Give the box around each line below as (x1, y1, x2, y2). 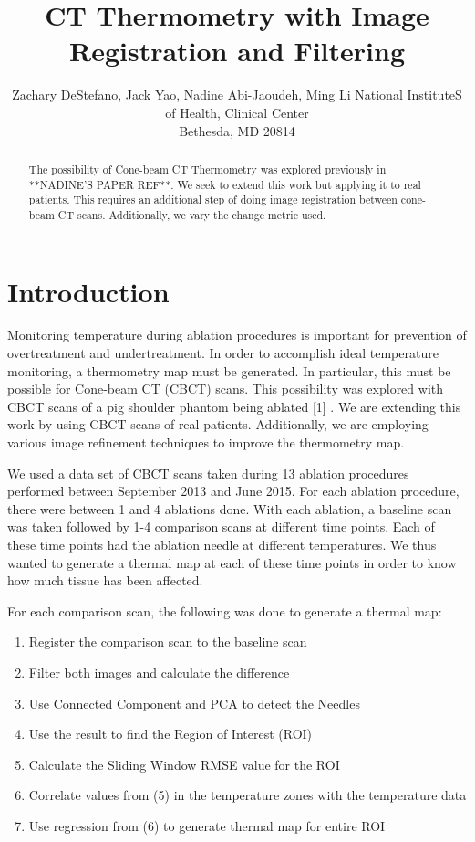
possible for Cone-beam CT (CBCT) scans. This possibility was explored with (7, 379, 444, 398)
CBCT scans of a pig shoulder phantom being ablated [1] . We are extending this (7, 396, 461, 416)
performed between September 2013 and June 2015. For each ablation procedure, (7, 481, 460, 500)
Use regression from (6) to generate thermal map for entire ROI (28, 816, 386, 835)
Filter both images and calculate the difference (28, 662, 290, 681)
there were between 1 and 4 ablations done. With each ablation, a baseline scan (7, 499, 452, 518)
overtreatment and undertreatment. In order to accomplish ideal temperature (7, 343, 439, 363)
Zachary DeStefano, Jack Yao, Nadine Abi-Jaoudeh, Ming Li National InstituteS (12, 85, 462, 104)
